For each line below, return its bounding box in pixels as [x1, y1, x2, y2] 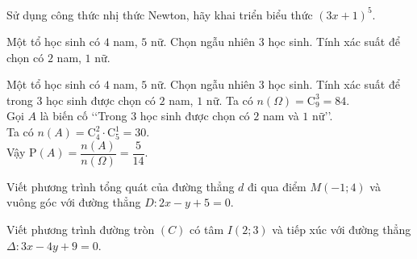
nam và [262, 107, 299, 124]
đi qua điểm [248, 178, 306, 194]
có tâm [190, 220, 224, 237]
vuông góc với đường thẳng [6, 194, 141, 211]
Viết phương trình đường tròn [6, 220, 155, 237]
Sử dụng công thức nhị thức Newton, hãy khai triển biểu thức [6, 6, 313, 23]
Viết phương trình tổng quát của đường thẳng [6, 178, 235, 194]
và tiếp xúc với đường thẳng [272, 220, 411, 237]
